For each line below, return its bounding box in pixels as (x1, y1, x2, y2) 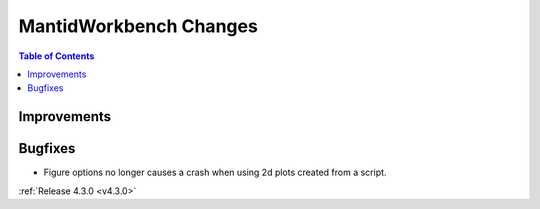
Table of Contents (18, 50, 95, 62)
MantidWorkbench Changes (18, 15, 259, 37)
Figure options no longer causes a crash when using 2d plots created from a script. (43, 166, 387, 179)
